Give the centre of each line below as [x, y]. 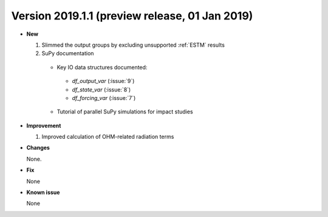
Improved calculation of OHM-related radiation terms [108, 137]
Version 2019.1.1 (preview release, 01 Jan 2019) [132, 16]
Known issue [43, 192]
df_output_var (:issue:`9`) [103, 81]
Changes [38, 148]
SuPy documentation [68, 53]
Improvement [44, 125]
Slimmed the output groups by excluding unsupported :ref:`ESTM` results [133, 45]
